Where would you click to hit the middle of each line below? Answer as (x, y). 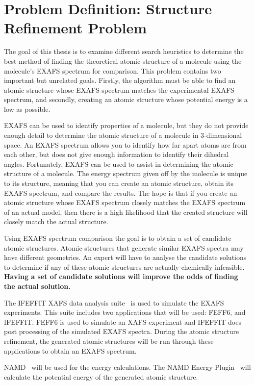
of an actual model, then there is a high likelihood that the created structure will (126, 212)
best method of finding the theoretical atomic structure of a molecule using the (123, 61)
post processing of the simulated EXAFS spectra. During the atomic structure (122, 331)
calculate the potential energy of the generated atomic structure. (101, 376)
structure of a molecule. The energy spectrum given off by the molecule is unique (126, 173)
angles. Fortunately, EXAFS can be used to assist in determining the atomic (119, 164)
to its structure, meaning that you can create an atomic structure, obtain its (119, 183)
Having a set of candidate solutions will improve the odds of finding (121, 276)
